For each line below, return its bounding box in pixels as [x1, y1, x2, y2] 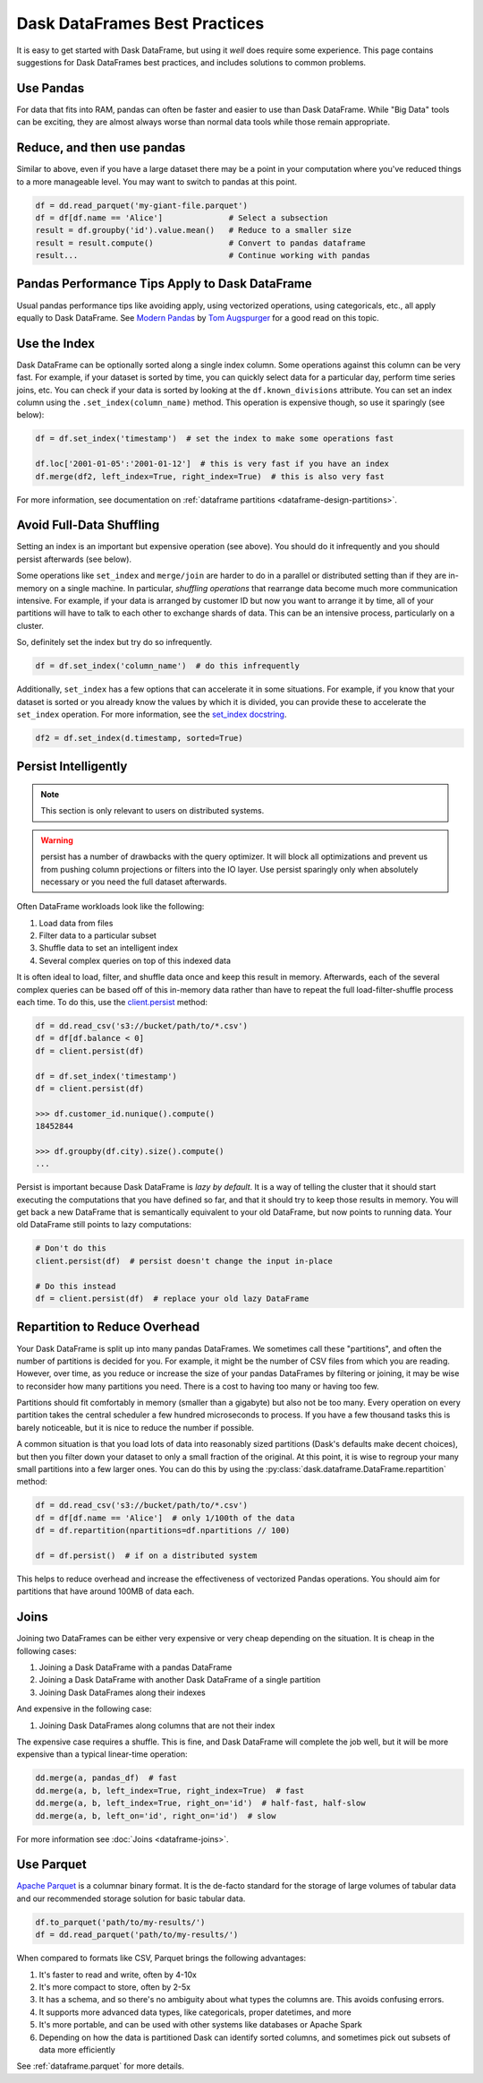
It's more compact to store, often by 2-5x [38, 1981, 191, 1993]
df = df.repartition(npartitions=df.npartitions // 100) [35, 1526, 291, 1536]
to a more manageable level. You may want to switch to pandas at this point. [16, 176, 297, 187]
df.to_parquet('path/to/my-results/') [35, 1917, 206, 1927]
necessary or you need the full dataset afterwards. [40, 876, 227, 887]
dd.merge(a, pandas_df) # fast [35, 1773, 178, 1783]
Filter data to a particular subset [38, 930, 157, 941]
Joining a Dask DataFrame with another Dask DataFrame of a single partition [38, 1674, 321, 1685]
